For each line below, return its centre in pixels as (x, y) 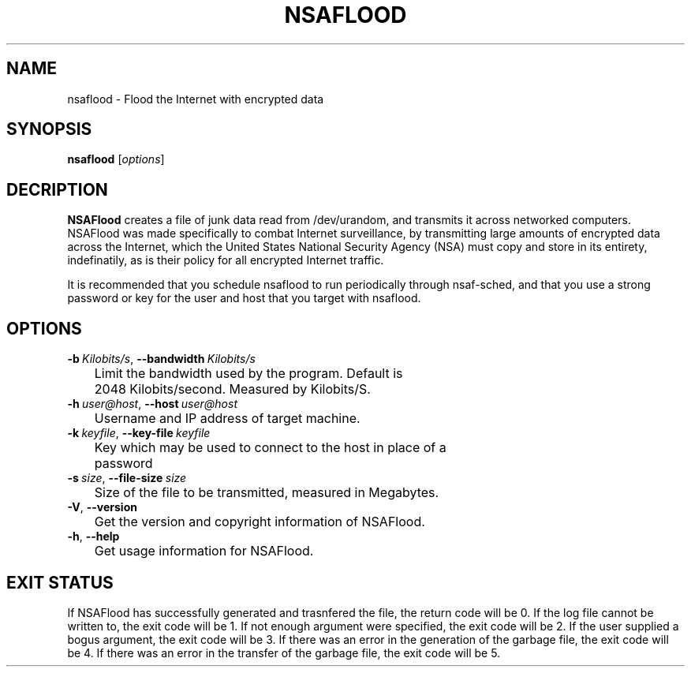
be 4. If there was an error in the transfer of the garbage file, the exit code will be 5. (284, 652)
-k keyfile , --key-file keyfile (139, 433)
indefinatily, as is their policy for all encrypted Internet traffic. (226, 260)
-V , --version (102, 507)
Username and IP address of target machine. (227, 419)
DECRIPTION (57, 189)
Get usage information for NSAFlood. (204, 551)
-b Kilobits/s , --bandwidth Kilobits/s (161, 359)
